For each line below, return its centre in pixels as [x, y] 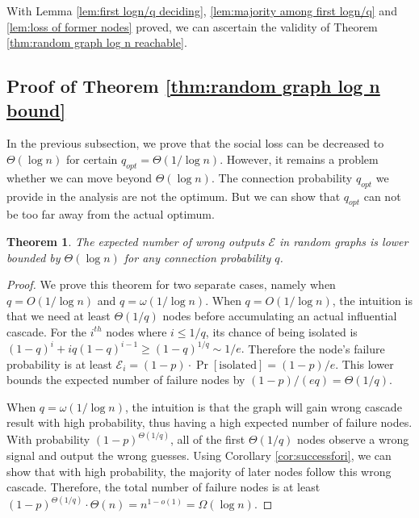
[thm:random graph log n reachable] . [97, 42]
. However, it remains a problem [299, 159]
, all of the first [208, 439]
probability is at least [59, 363]
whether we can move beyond [80, 177]
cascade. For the [47, 331]
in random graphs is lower [344, 241]
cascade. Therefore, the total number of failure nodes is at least [163, 487]
